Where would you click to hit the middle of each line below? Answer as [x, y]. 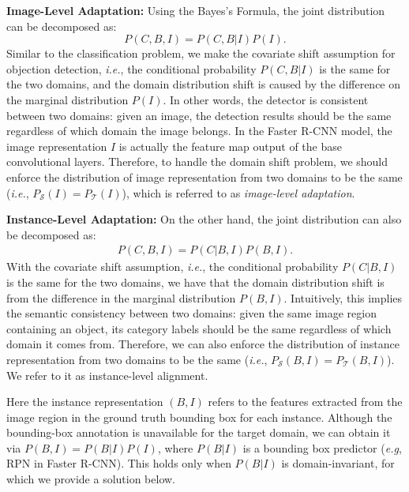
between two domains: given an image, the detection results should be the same [199, 115]
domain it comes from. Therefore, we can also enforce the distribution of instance [203, 344]
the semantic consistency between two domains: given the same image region [191, 313]
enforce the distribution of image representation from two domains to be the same [204, 177]
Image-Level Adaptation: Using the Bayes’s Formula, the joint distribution [196, 10]
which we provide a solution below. [91, 479]
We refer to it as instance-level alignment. [107, 375]
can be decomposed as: [62, 26]
